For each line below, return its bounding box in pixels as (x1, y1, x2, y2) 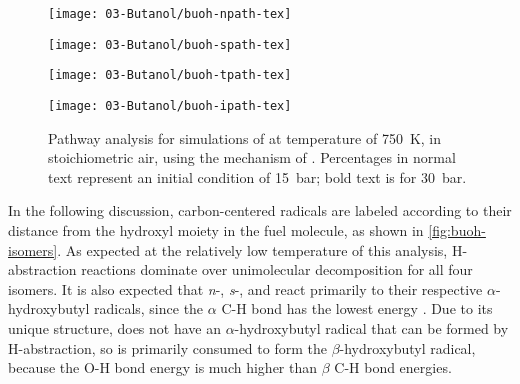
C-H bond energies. (334, 357, 452, 378)
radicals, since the (94, 298, 204, 319)
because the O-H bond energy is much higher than (8, 357, 318, 378)
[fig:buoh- (428, 220, 486, 240)
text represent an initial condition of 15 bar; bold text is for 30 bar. (48, 166, 467, 187)
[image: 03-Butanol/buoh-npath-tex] (48, 7, 292, 21)
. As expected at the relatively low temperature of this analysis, (57, 239, 448, 260)
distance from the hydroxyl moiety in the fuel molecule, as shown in (8, 220, 424, 240)
